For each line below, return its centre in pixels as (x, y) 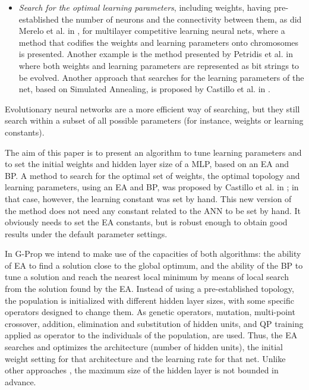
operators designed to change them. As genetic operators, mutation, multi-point (150, 312)
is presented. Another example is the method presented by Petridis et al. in (156, 54)
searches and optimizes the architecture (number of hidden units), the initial (144, 347)
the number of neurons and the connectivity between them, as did (182, 19)
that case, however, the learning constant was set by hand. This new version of (148, 198)
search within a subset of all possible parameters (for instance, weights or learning (154, 120)
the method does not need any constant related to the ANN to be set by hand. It (153, 210)
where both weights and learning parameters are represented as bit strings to (159, 65)
